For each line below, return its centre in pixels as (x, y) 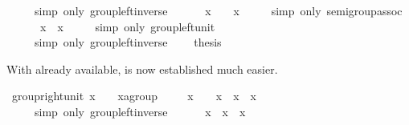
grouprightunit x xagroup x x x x (134, 96)
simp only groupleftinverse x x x (140, 111)
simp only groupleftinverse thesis (128, 42)
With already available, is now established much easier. (142, 69)
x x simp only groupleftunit (127, 26)
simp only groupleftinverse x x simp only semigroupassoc (218, 10)
